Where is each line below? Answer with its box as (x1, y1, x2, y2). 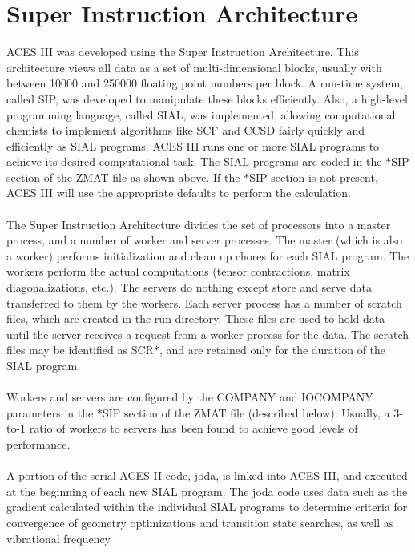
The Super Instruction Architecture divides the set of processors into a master (6, 216, 391, 232)
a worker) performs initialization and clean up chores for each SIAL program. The (6, 247, 409, 264)
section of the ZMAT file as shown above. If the (6, 168, 240, 185)
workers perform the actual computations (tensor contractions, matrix (6, 263, 350, 280)
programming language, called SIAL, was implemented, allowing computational (6, 106, 396, 123)
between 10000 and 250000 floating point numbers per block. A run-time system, (6, 75, 404, 91)
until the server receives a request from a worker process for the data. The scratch (6, 325, 409, 342)
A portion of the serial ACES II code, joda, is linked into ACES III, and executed (6, 467, 408, 484)
